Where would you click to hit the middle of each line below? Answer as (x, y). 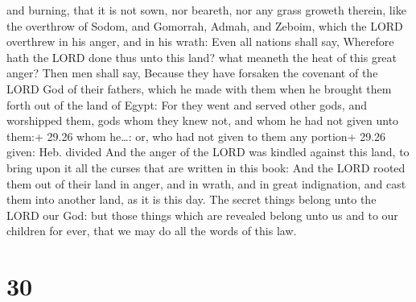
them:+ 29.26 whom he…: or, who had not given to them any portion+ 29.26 (196, 136)
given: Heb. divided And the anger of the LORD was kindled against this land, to (208, 152)
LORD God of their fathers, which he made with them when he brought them (199, 88)
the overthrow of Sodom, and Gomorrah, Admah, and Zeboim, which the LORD (205, 25)
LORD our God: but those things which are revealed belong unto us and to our (202, 215)
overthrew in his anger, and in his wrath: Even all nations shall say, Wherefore (200, 41)
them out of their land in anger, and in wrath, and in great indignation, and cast (206, 183)
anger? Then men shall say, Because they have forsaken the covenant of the (192, 73)
